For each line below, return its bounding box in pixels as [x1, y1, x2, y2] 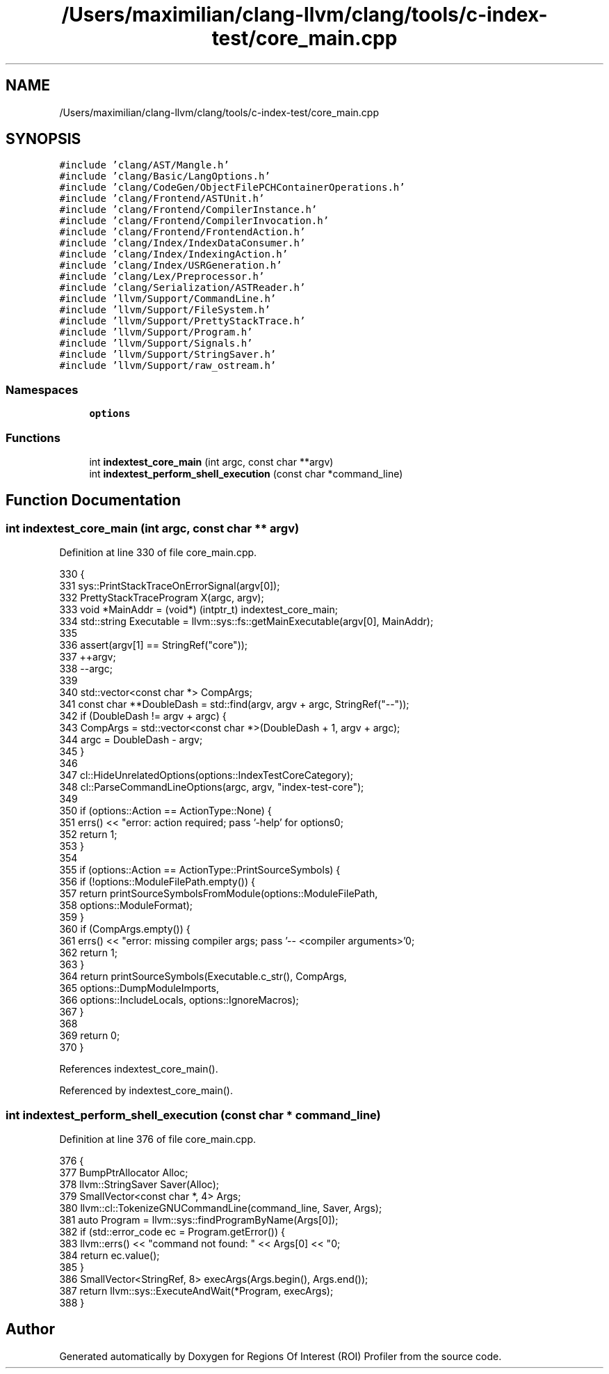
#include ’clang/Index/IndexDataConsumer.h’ [59, 237, 306, 249]
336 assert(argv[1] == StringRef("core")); [59, 639, 248, 652]
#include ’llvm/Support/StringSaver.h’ [59, 349, 277, 361]
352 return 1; [59, 828, 117, 841]
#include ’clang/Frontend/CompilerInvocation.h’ [59, 215, 330, 227]
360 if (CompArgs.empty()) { [59, 923, 190, 935]
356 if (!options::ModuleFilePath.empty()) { [59, 876, 255, 888]
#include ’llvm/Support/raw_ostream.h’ [59, 360, 277, 372]
